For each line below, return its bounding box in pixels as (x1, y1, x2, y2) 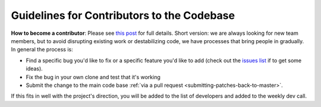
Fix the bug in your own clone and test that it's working (26, 73, 160, 80)
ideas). (26, 65, 43, 72)
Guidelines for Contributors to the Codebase (11, 9, 235, 22)
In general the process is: (11, 46, 74, 53)
